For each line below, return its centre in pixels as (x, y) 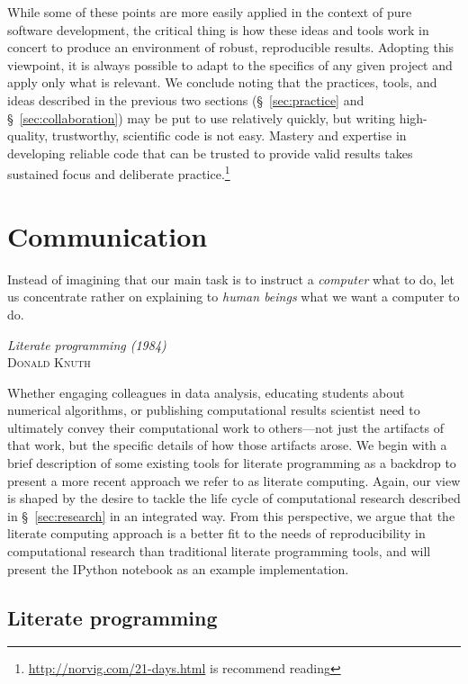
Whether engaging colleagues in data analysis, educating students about (206, 392)
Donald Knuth (49, 362)
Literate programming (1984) (87, 344)
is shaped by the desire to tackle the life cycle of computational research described (234, 498)
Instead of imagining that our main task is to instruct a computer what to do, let (231, 279)
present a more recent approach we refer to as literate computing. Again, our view (234, 480)
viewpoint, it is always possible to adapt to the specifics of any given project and (230, 64)
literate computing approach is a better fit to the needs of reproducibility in (216, 533)
